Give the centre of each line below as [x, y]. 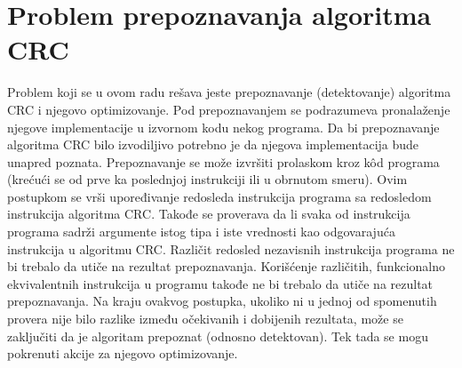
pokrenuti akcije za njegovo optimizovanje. [123, 353]
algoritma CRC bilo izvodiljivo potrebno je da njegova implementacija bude [213, 144]
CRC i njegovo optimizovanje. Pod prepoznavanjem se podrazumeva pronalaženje [229, 109]
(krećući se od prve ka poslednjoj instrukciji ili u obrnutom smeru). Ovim [207, 179]
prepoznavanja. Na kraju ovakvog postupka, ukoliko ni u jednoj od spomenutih [222, 301]
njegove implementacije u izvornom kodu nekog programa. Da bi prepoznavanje [223, 127]
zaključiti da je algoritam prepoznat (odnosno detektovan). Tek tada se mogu [218, 336]
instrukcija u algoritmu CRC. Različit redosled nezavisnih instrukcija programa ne [231, 248]
